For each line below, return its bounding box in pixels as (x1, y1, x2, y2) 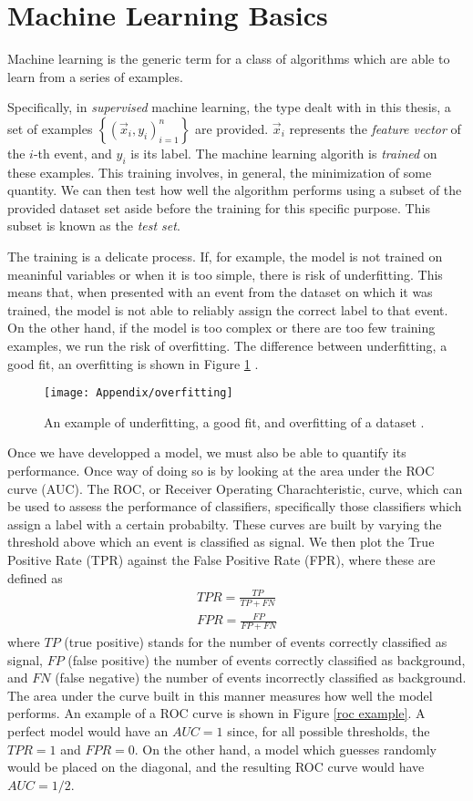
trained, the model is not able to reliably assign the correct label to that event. (7, 300, 448, 319)
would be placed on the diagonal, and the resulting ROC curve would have (7, 757, 425, 776)
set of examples (7, 118, 93, 138)
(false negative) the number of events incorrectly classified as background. (55, 668, 467, 687)
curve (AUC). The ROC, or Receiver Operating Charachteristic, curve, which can (7, 478, 463, 498)
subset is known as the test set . (7, 216, 180, 235)
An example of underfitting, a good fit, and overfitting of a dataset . (44, 412, 425, 431)
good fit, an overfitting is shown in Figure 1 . (7, 354, 259, 373)
